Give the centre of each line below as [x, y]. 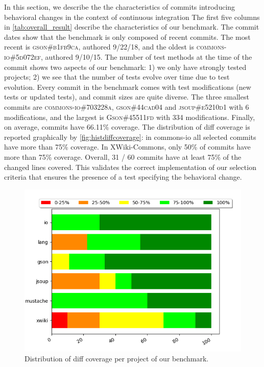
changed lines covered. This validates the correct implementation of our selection [130, 167]
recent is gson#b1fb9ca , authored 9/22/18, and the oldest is [99, 47]
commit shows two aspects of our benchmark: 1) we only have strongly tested [125, 67]
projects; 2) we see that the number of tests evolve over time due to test [117, 77]
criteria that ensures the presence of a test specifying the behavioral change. [123, 177]
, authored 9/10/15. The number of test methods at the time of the [147, 56]
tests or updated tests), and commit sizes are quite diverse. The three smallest [127, 97]
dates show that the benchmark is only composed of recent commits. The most [127, 36]
